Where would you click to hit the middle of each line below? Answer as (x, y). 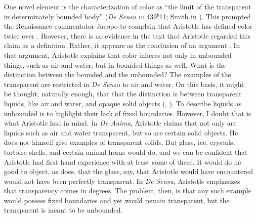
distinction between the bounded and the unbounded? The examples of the (118, 74)
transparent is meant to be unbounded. (63, 210)
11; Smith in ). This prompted (205, 16)
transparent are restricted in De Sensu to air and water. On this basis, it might (124, 84)
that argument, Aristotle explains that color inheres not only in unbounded (118, 55)
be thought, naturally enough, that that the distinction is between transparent (123, 94)
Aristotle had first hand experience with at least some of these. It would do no (123, 161)
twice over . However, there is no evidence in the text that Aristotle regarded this (127, 35)
